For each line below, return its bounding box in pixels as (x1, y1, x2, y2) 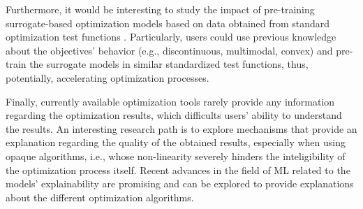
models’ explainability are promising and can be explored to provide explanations (6, 176, 354, 191)
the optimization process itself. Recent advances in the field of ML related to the (6, 162, 350, 177)
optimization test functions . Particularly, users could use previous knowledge (6, 29, 336, 44)
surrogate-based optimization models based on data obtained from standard (6, 15, 330, 30)
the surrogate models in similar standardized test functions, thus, (29, 57, 309, 71)
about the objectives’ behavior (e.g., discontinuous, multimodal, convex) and (6, 43, 333, 57)
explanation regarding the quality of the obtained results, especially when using (6, 135, 346, 150)
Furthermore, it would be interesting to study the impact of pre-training (6, 2, 315, 16)
